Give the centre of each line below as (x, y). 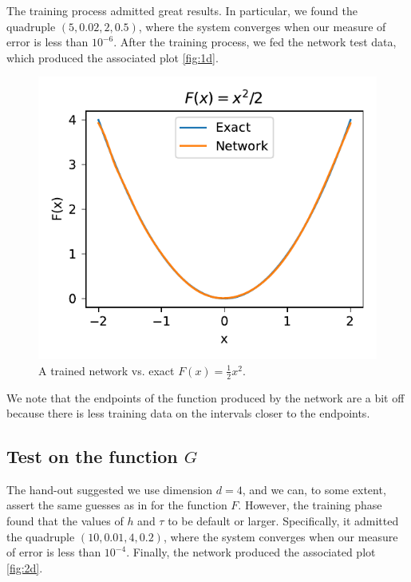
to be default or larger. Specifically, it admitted (283, 521)
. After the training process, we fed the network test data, (255, 42)
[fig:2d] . (25, 567)
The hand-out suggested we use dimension (110, 489)
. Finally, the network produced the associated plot (251, 552)
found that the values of (65, 521)
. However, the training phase (310, 505)
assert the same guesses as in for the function (117, 505)
